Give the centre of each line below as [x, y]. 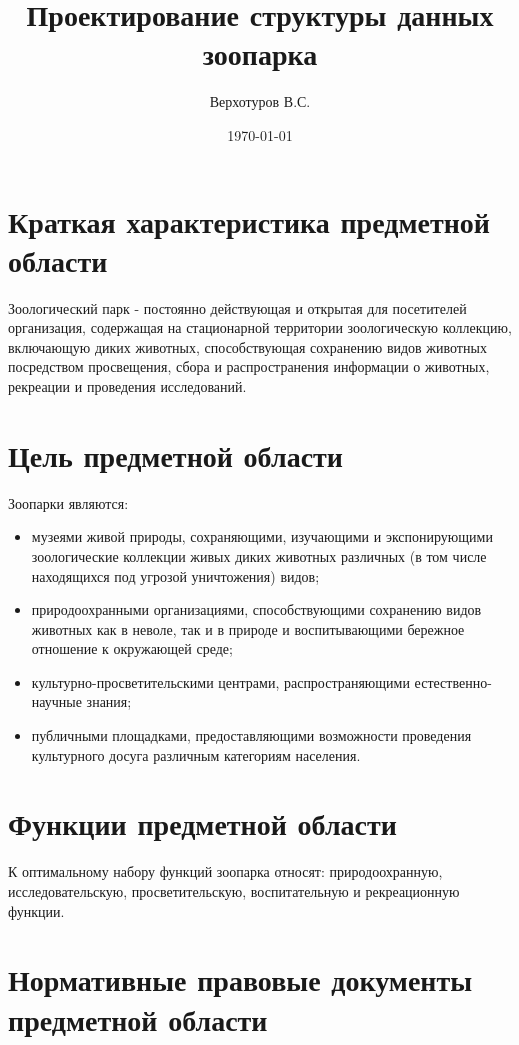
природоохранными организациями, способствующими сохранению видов [256, 609]
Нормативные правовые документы [240, 979]
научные [56, 701]
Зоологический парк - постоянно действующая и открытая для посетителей [237, 307]
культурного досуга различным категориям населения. [196, 754]
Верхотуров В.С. [260, 101]
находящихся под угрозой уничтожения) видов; [175, 575]
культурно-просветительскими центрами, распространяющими [220, 681]
